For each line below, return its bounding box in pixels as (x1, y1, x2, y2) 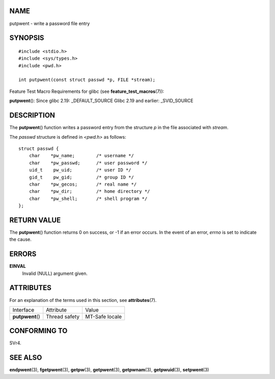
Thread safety (46, 313, 80, 320)
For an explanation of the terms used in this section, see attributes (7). (9, 297, 157, 303)
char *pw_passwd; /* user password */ (29, 160, 148, 166)
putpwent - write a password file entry (9, 20, 90, 27)
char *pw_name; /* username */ (29, 153, 134, 159)
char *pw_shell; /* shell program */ (29, 195, 148, 201)
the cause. (9, 236, 32, 242)
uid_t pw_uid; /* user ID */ (29, 167, 132, 173)
